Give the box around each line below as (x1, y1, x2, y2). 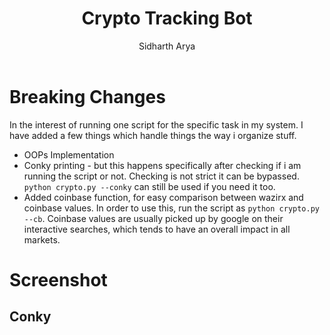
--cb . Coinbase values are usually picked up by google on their (23, 212, 284, 224)
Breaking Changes (9, 85, 166, 108)
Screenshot (9, 268, 108, 291)
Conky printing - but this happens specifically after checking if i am (23, 159, 302, 171)
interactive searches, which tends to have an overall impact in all (23, 223, 291, 235)
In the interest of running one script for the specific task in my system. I (9, 118, 304, 131)
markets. (23, 233, 61, 246)
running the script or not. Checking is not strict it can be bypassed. (23, 170, 300, 182)
